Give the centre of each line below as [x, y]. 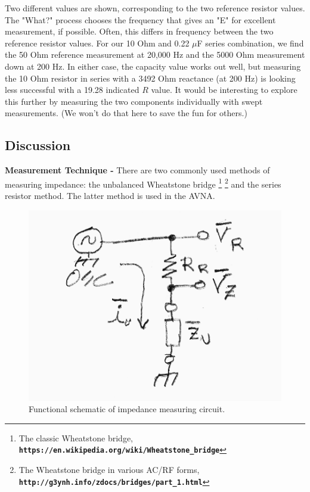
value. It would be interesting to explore [224, 90]
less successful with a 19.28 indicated [72, 90]
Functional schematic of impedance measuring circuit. [127, 409]
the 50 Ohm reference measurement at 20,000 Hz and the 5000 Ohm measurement [155, 55]
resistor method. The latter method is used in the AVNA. [110, 195]
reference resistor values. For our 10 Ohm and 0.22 [97, 43]
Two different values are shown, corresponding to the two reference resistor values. [155, 8]
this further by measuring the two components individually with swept [134, 101]
